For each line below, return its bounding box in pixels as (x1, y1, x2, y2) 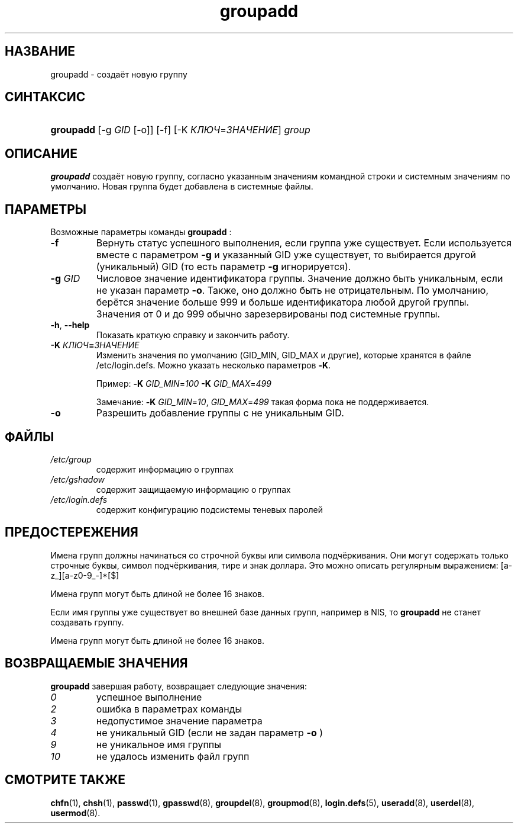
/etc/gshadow (50, 474, 105, 484)
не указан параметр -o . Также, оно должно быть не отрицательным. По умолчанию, (96, 284, 488, 297)
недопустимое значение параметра (96, 714, 263, 727)
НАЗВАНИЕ (5, 44, 75, 59)
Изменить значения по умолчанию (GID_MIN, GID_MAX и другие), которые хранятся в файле (96, 350, 471, 361)
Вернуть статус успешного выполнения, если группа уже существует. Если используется (96, 237, 512, 249)
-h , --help (50, 320, 90, 330)
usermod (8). (50, 807, 101, 818)
